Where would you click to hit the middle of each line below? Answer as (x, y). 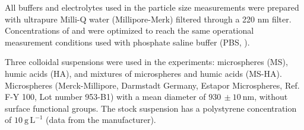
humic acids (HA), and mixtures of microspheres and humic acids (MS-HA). (143, 73)
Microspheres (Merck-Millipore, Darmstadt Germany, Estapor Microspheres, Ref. (152, 85)
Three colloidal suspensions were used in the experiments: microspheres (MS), (146, 62)
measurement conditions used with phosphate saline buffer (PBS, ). (127, 42)
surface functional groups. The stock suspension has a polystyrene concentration (151, 108)
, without (271, 97)
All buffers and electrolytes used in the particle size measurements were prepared (152, 7)
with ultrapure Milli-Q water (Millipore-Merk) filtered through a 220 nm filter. (148, 19)
